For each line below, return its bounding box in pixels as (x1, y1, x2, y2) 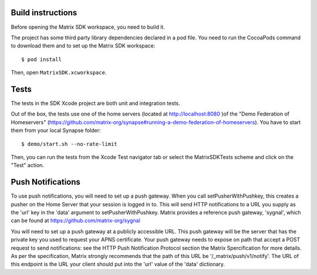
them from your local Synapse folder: (11, 127, 101, 134)
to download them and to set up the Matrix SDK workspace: (11, 42, 156, 49)
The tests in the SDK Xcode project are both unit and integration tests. (11, 100, 180, 107)
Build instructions (11, 8, 77, 18)
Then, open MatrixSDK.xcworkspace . (11, 69, 107, 76)
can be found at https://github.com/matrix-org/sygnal (11, 217, 140, 224)
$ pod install (21, 56, 62, 63)
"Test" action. (11, 162, 44, 169)
